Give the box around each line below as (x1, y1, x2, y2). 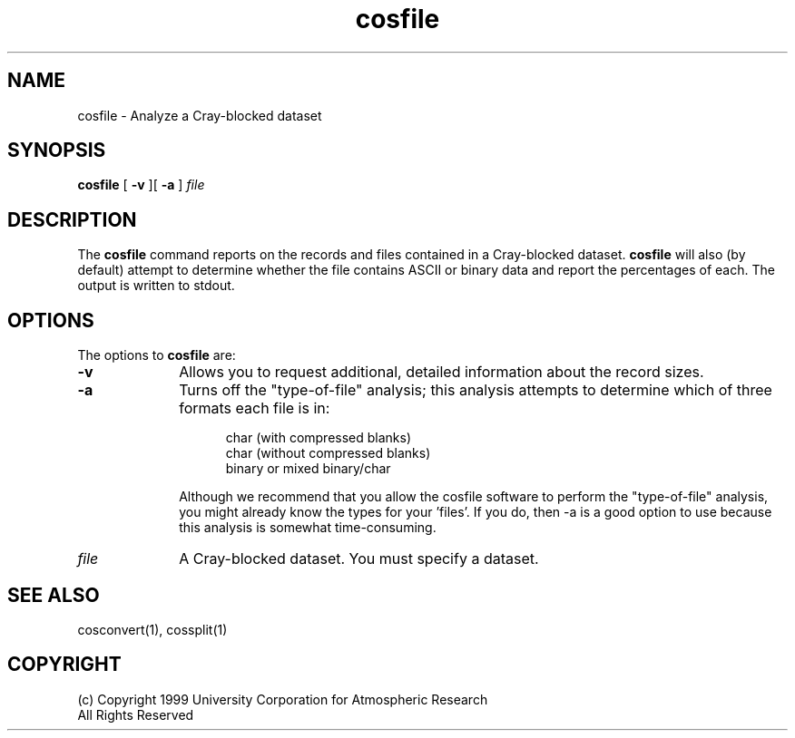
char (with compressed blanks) (225, 430, 412, 446)
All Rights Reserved (77, 706, 194, 723)
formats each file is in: (179, 399, 330, 418)
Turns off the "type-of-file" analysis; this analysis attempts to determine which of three (179, 381, 772, 400)
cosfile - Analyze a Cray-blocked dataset (77, 107, 322, 123)
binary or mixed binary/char (225, 461, 391, 477)
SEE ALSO (7, 583, 100, 607)
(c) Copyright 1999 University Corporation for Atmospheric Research (77, 691, 488, 707)
